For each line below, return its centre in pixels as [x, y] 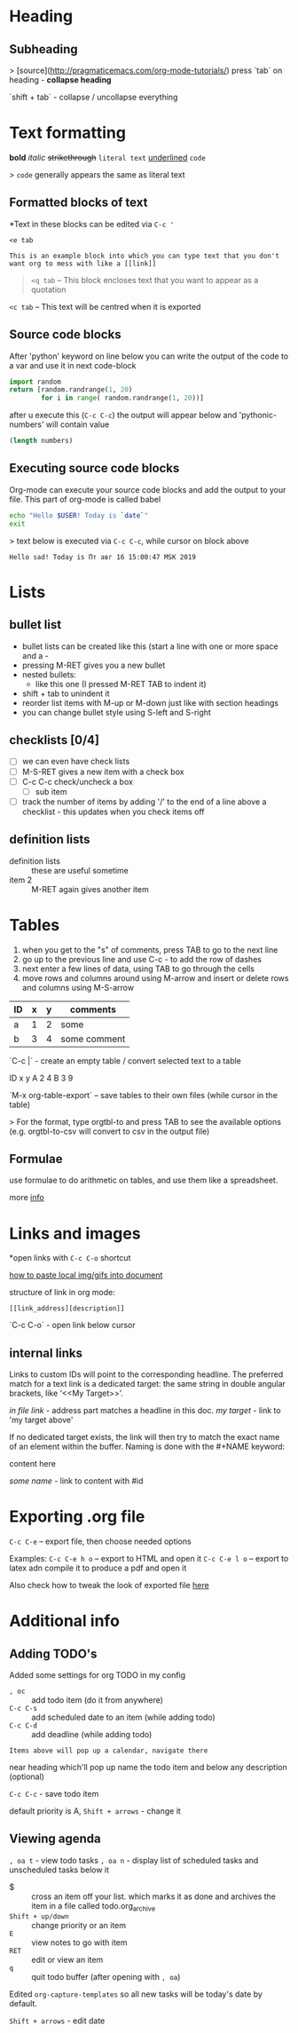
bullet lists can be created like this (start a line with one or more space [150, 646]
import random [35, 382]
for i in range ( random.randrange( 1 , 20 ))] [122, 398]
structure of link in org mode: [62, 1293]
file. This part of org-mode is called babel [85, 499]
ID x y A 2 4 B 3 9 [41, 1078]
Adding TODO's [53, 1653]
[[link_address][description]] [67, 1309]
